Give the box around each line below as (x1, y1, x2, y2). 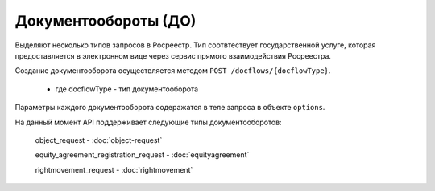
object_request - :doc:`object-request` (35, 135, 163, 144)
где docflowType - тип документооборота (55, 84, 199, 94)
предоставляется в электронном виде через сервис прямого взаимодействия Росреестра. (14, 51, 332, 60)
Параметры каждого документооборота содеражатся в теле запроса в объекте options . (14, 103, 325, 112)
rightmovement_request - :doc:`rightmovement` (35, 165, 193, 174)
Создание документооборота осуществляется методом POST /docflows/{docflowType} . (14, 66, 331, 75)
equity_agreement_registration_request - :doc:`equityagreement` (35, 150, 250, 160)
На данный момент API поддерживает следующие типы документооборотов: (14, 117, 282, 127)
